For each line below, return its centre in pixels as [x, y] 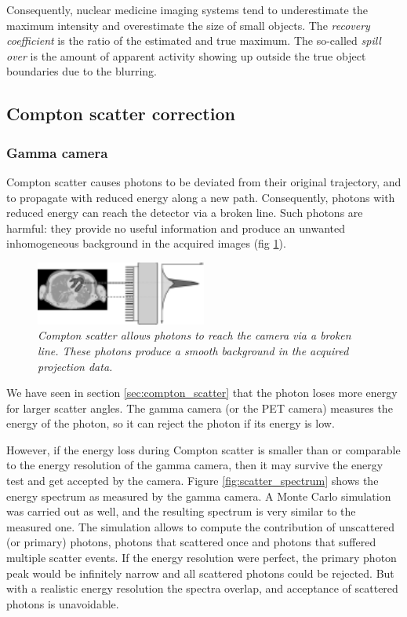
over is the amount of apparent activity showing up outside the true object [186, 55]
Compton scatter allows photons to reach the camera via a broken [194, 335]
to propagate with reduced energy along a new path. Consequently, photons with [201, 197]
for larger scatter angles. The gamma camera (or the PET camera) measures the [200, 408]
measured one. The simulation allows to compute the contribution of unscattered [201, 526]
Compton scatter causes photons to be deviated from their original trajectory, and [204, 181]
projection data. [75, 366]
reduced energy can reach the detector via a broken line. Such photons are [185, 213]
